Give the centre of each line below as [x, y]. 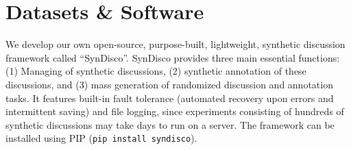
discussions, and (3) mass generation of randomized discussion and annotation [169, 84]
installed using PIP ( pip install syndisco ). [101, 138]
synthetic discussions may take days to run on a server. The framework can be [170, 124]
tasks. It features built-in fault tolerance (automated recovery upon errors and [170, 98]
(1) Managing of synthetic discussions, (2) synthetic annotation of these [156, 71]
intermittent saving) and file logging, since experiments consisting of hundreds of [175, 111]
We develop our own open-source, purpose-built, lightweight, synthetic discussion [175, 44]
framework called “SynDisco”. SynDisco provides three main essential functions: [173, 57]
